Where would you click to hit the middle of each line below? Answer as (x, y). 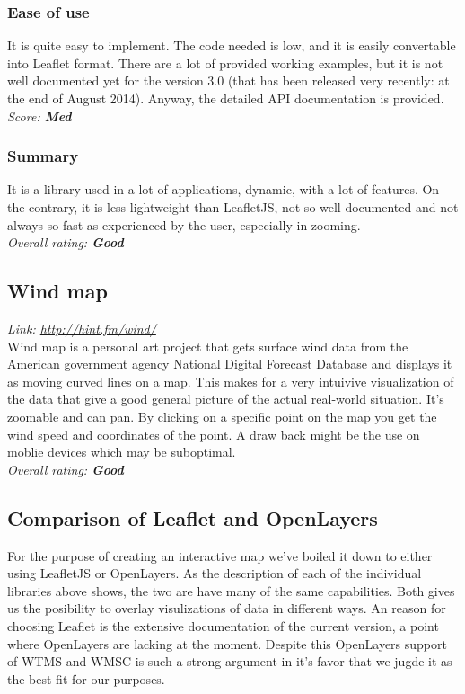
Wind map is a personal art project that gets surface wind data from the (208, 346)
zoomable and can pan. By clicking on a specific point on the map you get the (222, 416)
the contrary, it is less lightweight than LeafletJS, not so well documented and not (233, 207)
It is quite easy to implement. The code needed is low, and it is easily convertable (232, 45)
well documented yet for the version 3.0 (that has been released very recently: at (228, 80)
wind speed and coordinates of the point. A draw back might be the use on (214, 434)
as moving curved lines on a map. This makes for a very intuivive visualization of (231, 381)
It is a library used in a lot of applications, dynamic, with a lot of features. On (224, 189)
